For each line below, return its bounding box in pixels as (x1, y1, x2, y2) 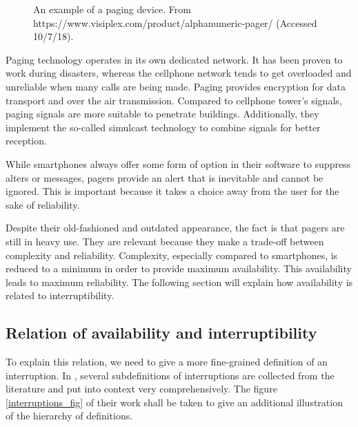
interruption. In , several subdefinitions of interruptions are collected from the (6, 368, 335, 382)
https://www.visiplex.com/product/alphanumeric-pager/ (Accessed (33, 15, 317, 30)
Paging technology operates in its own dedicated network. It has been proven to (6, 52, 343, 66)
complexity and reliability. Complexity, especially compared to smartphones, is (6, 247, 338, 262)
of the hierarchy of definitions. (6, 408, 133, 423)
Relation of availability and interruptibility (6, 322, 317, 343)
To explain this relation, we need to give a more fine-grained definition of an (6, 354, 328, 369)
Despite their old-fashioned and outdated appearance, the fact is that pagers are (6, 220, 345, 235)
